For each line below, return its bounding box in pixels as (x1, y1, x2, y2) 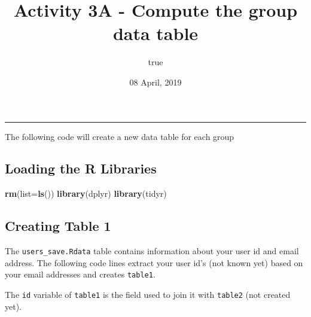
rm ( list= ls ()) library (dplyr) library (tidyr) (5, 187, 167, 200)
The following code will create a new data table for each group (5, 130, 234, 142)
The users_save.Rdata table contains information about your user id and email (5, 245, 299, 257)
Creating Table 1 (5, 217, 111, 235)
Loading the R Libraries (5, 159, 157, 178)
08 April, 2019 (129, 75, 182, 88)
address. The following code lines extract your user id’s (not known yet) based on (5, 256, 303, 269)
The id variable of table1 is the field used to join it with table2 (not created (5, 288, 291, 300)
